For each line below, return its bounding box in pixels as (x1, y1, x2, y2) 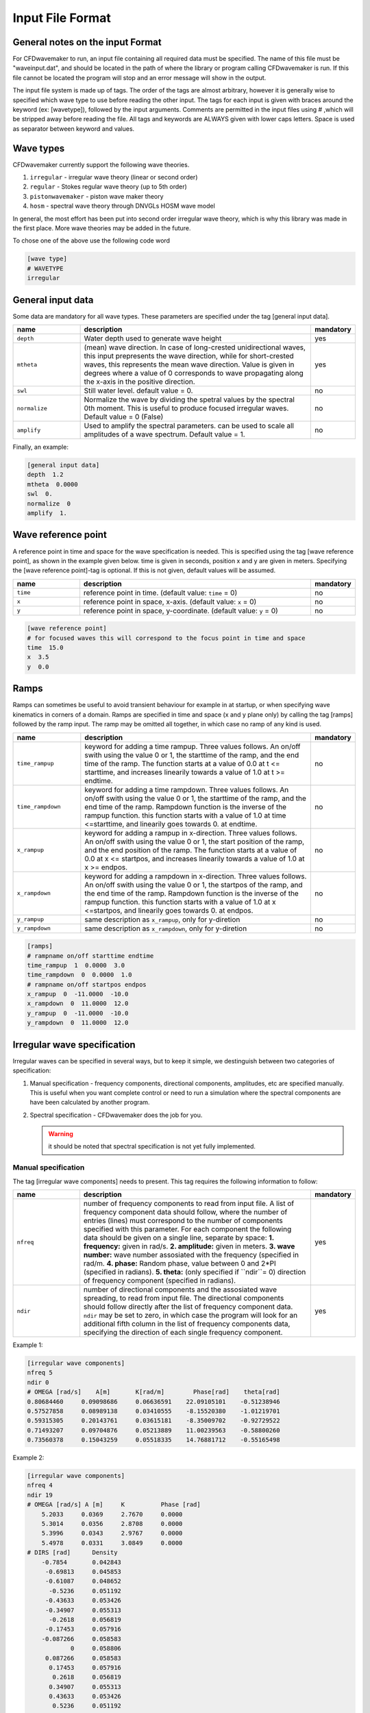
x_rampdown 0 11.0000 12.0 (27, 1000, 129, 1007)
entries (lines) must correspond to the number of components (83, 1216, 284, 1226)
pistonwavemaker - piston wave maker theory (29, 192, 164, 200)
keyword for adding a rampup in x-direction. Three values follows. (84, 828, 297, 837)
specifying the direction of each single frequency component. (83, 1328, 283, 1338)
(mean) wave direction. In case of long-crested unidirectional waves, (84, 343, 306, 352)
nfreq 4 (27, 1481, 53, 1490)
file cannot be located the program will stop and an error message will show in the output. (12, 73, 267, 82)
